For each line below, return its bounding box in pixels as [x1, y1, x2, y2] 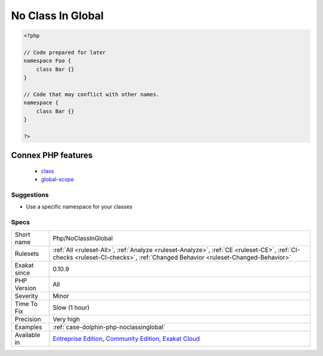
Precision [14, 315, 41, 323]
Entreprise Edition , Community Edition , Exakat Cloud [53, 334, 200, 343]
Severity [14, 291, 38, 300]
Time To [14, 300, 38, 308]
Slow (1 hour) [53, 303, 90, 312]
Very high [53, 315, 80, 323]
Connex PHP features [11, 150, 93, 161]
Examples [14, 322, 42, 331]
